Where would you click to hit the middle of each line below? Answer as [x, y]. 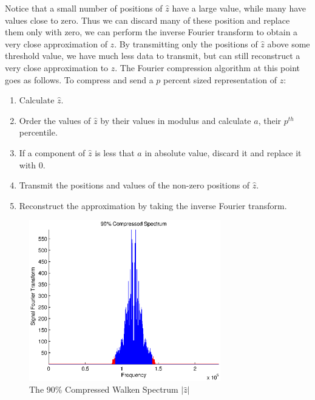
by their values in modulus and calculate [176, 120]
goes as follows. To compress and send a [79, 79]
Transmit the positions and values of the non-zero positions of [134, 185]
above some [289, 43]
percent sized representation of [220, 79]
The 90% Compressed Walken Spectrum [104, 389]
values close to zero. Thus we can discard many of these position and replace [147, 20]
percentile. [38, 132]
